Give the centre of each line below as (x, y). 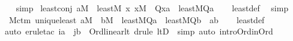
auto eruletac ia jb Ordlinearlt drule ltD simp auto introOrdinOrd (139, 31)
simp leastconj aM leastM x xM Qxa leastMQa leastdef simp (152, 8)
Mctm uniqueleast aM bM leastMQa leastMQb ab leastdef (137, 19)
